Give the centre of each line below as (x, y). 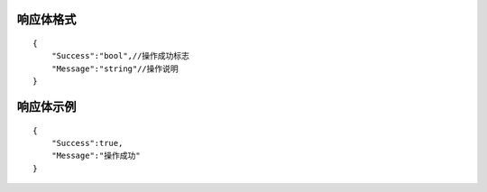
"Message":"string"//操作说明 (115, 69)
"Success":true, (87, 143)
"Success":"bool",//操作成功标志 (120, 56)
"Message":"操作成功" (96, 156)
